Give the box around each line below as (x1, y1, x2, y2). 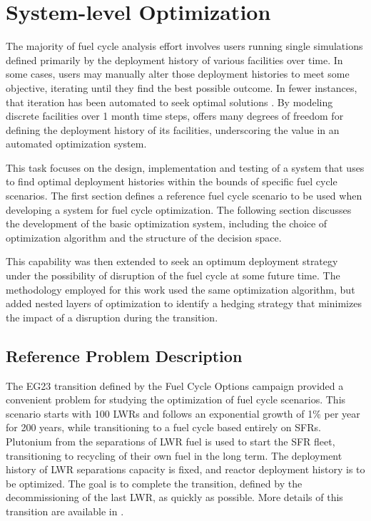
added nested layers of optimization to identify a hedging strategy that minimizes (6, 296, 362, 311)
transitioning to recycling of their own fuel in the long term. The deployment (6, 448, 342, 463)
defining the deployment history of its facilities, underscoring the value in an (6, 122, 340, 137)
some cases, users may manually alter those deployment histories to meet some (6, 66, 350, 81)
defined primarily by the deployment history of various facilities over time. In (6, 52, 343, 67)
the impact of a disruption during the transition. (6, 309, 218, 324)
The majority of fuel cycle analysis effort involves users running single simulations (6, 38, 363, 53)
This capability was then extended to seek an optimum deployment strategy (6, 254, 338, 269)
